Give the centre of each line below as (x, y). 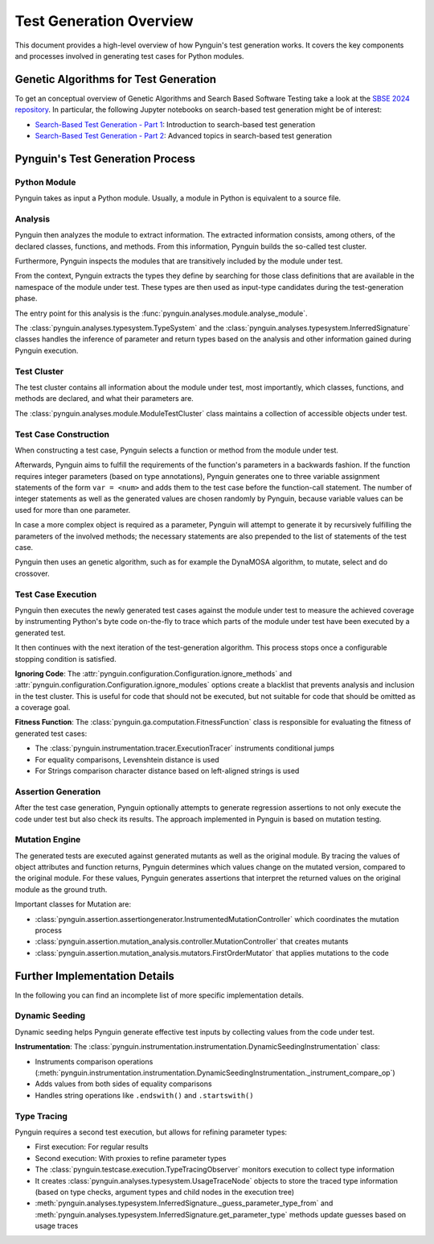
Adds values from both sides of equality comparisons (123, 1084)
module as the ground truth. (61, 889)
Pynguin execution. (47, 350)
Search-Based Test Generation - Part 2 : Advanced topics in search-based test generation (184, 136)
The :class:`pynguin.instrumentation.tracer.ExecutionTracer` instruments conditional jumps (185, 748)
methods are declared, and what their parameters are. (104, 399)
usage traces (57, 1226)
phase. (26, 299)
